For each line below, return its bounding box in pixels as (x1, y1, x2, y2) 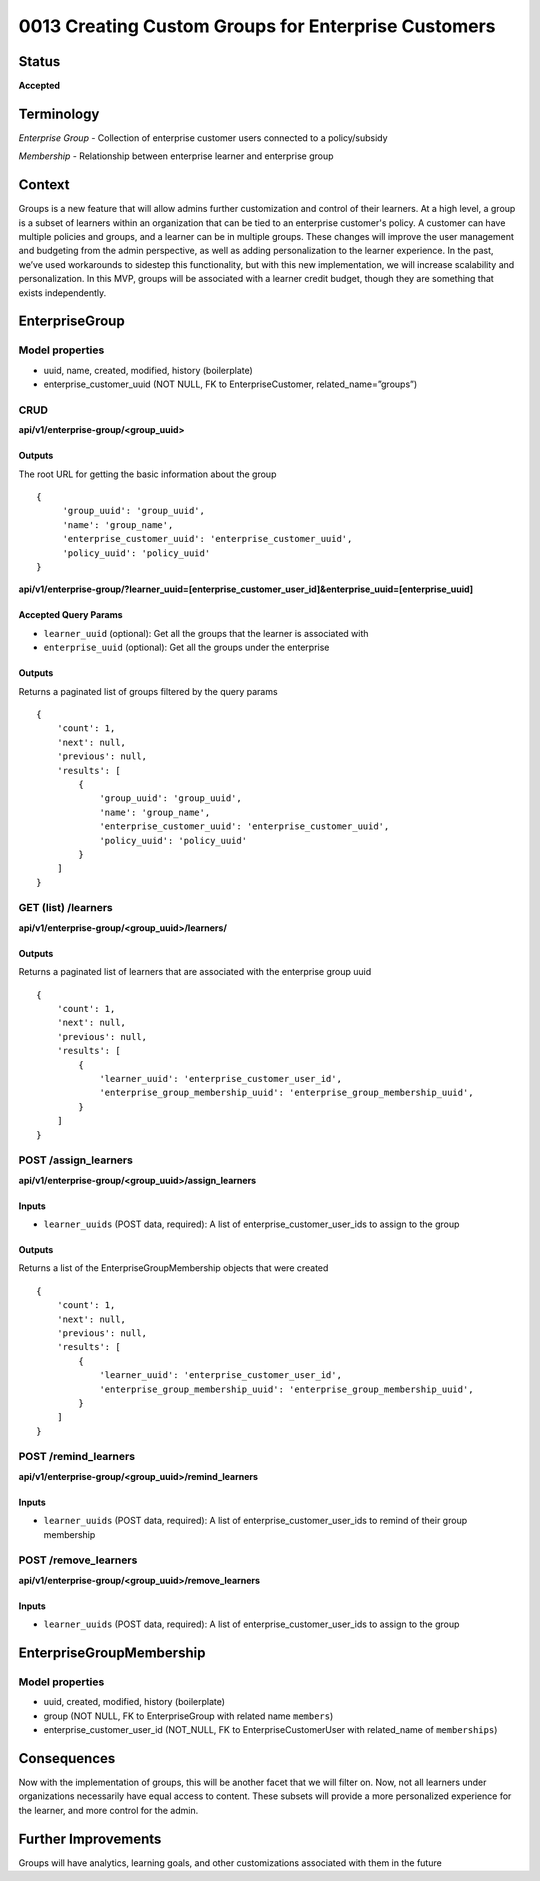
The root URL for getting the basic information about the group (18, 468, 277, 480)
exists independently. (18, 286, 107, 299)
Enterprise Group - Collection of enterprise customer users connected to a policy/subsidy (18, 131, 389, 144)
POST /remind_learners (18, 1450, 135, 1464)
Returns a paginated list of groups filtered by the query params (18, 685, 279, 697)
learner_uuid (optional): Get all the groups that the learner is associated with (43, 627, 369, 639)
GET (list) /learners (18, 901, 114, 915)
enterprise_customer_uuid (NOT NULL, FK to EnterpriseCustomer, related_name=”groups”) (43, 378, 418, 390)
